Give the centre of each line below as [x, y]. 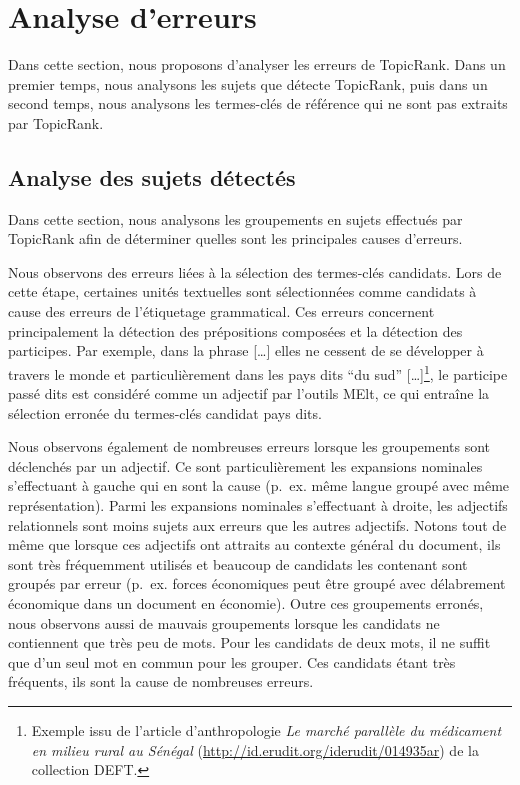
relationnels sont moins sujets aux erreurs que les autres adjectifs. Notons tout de [257, 524]
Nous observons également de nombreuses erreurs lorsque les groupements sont [249, 446]
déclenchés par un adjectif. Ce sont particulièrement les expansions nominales [245, 465]
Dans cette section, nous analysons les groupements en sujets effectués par [235, 218]
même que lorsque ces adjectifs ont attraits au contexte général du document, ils [254, 544]
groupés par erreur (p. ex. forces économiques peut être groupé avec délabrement [257, 583]
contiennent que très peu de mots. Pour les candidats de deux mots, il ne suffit [249, 642]
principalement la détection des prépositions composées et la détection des [235, 330]
